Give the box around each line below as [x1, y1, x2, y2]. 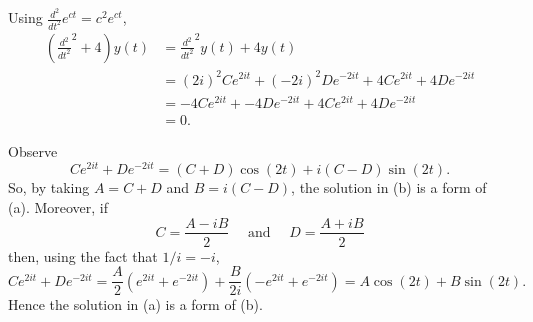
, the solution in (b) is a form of [291, 177, 487, 198]
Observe [8, 140, 58, 161]
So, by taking [8, 177, 90, 198]
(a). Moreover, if [8, 196, 109, 217]
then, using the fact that [8, 245, 158, 266]
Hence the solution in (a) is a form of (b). [8, 294, 263, 315]
